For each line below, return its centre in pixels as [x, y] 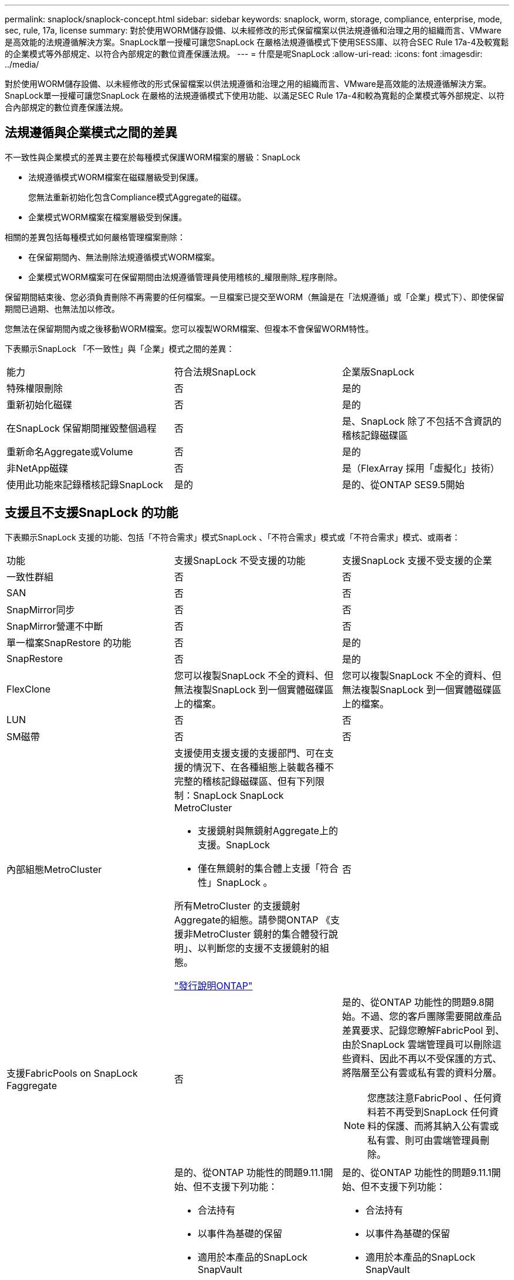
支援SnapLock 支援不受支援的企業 [417, 560]
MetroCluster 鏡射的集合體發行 [261, 934]
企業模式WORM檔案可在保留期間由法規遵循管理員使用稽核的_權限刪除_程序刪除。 [185, 277]
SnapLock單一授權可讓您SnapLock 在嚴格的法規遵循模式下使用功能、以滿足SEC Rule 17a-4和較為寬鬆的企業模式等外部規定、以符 [255, 95]
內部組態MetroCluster [54, 869]
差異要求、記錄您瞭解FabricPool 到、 [423, 1030]
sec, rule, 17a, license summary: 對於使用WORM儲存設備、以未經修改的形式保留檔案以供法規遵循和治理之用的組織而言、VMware [253, 30]
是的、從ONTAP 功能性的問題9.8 [413, 1002]
